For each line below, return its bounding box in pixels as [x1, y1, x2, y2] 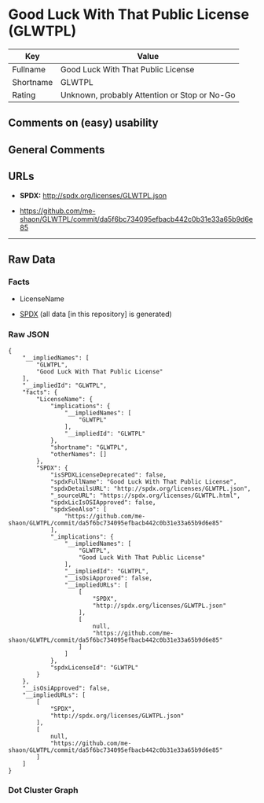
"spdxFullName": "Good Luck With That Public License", [49, 477, 237, 485]
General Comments [8, 143, 105, 157]
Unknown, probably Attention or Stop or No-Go [60, 89, 236, 100]
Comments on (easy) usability [8, 116, 159, 130]
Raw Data [8, 252, 57, 266]
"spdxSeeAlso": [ [49, 505, 108, 513]
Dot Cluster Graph [8, 785, 79, 796]
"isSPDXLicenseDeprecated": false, [49, 470, 167, 479]
